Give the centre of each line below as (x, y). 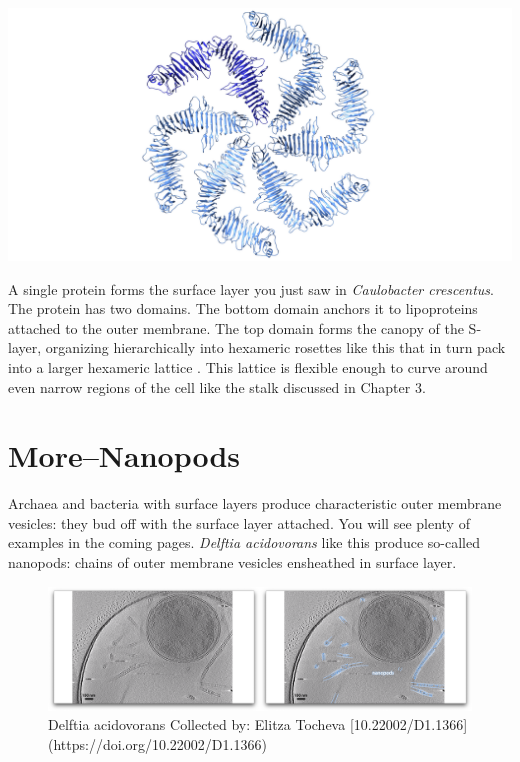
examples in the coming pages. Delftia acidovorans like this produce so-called (244, 542)
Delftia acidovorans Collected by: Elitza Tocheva (197, 724)
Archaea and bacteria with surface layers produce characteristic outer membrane (255, 503)
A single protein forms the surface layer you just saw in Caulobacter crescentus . (251, 288)
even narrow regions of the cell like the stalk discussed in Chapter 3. (217, 386)
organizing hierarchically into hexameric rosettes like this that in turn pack (275, 347)
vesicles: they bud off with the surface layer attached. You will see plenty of (239, 522)
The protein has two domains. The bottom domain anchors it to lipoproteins (243, 308)
